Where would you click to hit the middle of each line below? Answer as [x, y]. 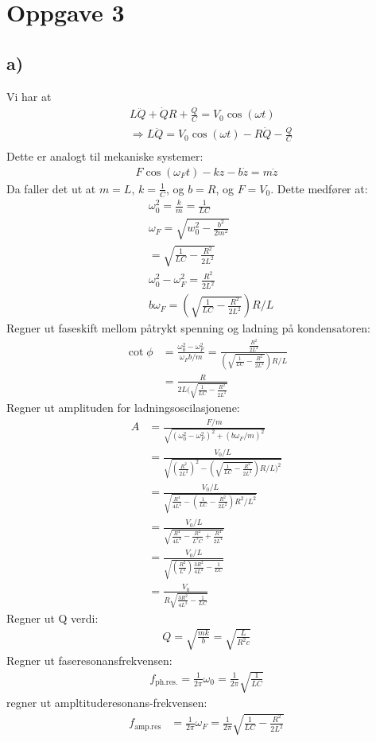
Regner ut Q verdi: [52, 618]
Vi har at [29, 96]
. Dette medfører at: [319, 188]
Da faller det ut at [51, 188]
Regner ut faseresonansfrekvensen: [89, 660]
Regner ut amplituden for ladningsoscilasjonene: [123, 408]
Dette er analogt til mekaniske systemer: [105, 156]
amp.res [148, 726]
